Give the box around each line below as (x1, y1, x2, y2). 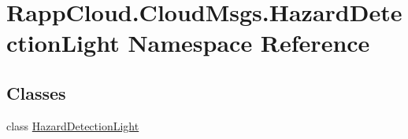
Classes (6, 80, 66, 104)
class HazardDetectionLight (6, 117, 139, 134)
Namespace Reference (128, 27, 370, 59)
